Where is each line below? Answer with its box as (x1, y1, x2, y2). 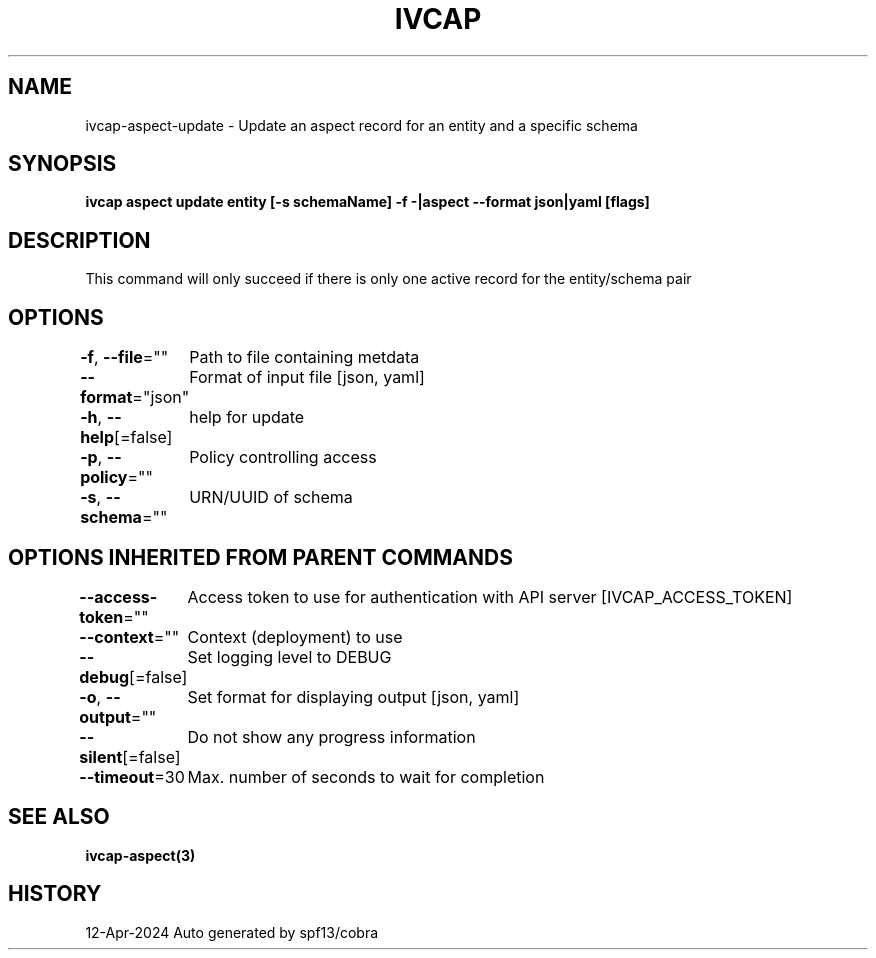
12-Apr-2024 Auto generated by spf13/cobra (85, 923, 379, 941)
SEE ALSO (8, 804, 110, 830)
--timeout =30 (79, 766, 185, 787)
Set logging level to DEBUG (187, 646, 392, 667)
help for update (189, 407, 305, 428)
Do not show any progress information (187, 726, 476, 747)
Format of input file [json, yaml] (189, 367, 425, 388)
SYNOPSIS (8, 151, 117, 177)
